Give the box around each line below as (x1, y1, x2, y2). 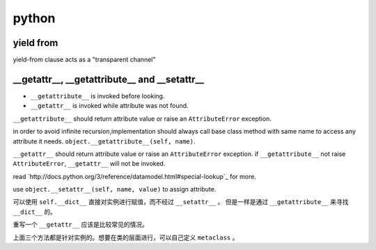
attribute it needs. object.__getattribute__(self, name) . (13, 136, 196, 146)
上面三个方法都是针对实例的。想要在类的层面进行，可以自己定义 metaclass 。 (13, 233, 239, 242)
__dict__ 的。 (13, 208, 57, 216)
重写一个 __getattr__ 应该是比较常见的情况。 (13, 220, 149, 229)
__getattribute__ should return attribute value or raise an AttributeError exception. (13, 114, 272, 123)
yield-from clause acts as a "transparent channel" (13, 56, 156, 64)
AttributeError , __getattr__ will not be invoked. (13, 159, 166, 168)
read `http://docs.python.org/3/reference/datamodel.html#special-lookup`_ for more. (13, 172, 257, 180)
